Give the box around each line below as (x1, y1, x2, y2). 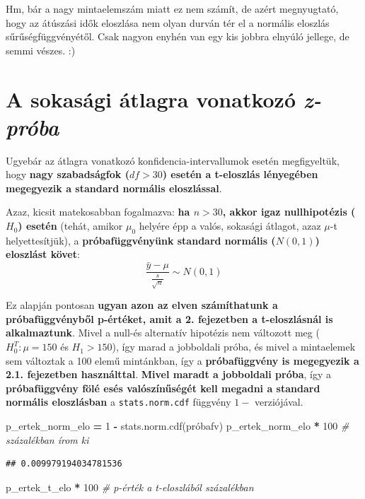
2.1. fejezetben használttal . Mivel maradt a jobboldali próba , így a (6, 367, 332, 382)
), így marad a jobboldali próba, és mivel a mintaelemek (112, 339, 356, 354)
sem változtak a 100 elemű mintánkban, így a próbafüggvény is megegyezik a (6, 353, 359, 368)
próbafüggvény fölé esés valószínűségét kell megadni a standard (6, 380, 320, 395)
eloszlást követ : (6, 247, 80, 262)
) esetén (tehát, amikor (18, 218, 123, 233)
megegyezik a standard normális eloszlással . (6, 180, 222, 195)
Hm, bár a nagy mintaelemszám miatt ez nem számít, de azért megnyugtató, (6, 1, 339, 16)
